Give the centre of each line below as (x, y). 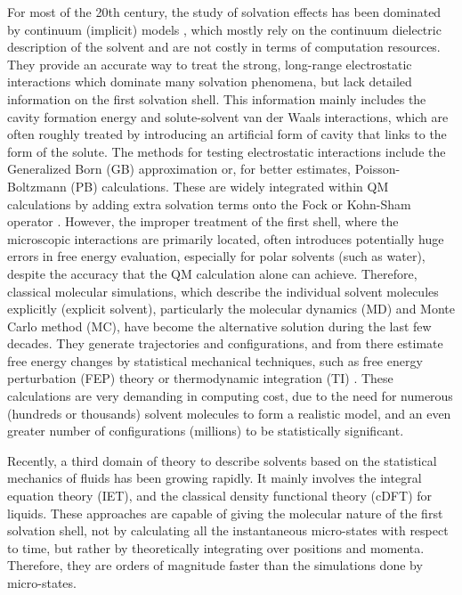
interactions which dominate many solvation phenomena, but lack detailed (210, 82)
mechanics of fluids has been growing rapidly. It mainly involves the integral (215, 478)
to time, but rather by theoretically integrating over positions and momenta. (216, 547)
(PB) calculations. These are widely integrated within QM (230, 186)
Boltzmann (37, 186)
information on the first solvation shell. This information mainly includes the (217, 98)
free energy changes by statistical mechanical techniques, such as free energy (215, 360)
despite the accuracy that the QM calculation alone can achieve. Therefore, (212, 273)
